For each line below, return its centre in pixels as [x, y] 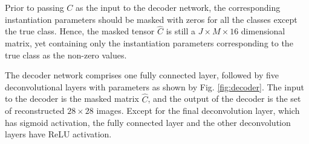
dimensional [263, 31]
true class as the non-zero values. [66, 55]
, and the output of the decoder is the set [224, 99]
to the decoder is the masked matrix [72, 99]
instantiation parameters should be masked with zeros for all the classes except [151, 19]
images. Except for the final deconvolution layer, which [198, 111]
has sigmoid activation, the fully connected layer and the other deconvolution [148, 122]
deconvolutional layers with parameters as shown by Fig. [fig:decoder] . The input [154, 86]
